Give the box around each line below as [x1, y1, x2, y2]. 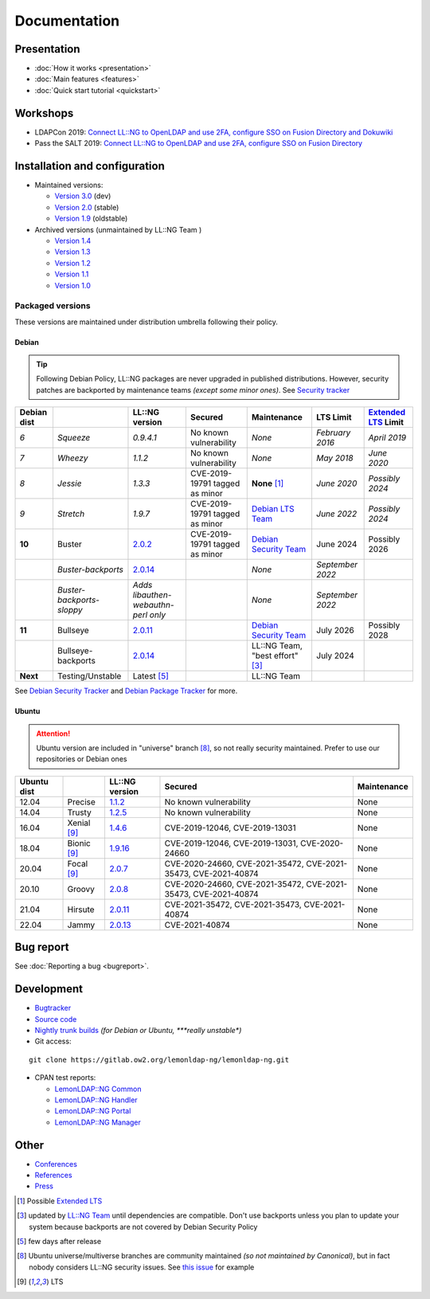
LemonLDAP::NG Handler [54, 1095, 139, 1105]
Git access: [34, 1036, 72, 1047]
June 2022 [315, 508, 358, 519]
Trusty [67, 807, 92, 818]
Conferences [34, 1159, 77, 1168]
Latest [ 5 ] [132, 671, 169, 682]
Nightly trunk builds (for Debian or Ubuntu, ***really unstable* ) [34, 1026, 242, 1035]
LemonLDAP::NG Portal [54, 1106, 131, 1116]
